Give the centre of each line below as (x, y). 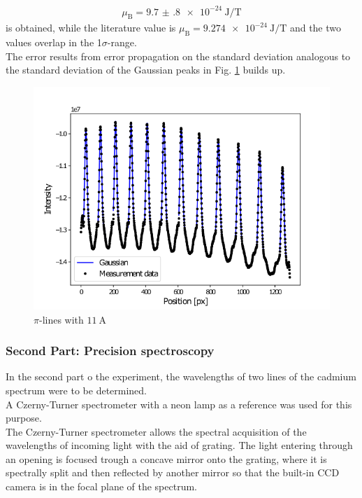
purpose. (24, 418)
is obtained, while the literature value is (91, 28)
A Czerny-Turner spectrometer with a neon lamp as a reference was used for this (179, 404)
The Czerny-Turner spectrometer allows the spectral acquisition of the (156, 431)
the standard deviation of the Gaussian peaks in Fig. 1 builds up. (146, 70)
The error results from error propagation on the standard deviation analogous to (178, 56)
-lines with (61, 319)
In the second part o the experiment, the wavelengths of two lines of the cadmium (181, 376)
